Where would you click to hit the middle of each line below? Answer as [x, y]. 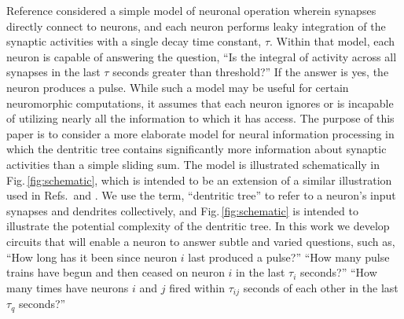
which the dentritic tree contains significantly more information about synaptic [196, 149]
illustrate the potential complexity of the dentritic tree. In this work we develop [198, 226]
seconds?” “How [339, 272]
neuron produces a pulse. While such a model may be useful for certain [178, 87]
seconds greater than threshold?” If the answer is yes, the [251, 72]
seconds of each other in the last [321, 287]
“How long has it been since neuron [92, 257]
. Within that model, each [332, 41]
